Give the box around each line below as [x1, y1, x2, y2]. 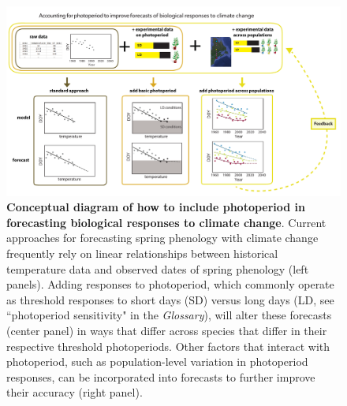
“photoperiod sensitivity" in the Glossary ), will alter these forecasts [6, 307, 332, 323]
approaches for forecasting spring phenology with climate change [6, 229, 319, 246]
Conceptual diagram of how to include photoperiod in [6, 199, 306, 215]
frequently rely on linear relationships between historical [6, 244, 278, 261]
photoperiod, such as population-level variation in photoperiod [6, 353, 308, 370]
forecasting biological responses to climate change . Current [6, 214, 326, 230]
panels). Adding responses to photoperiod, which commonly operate [6, 276, 334, 292]
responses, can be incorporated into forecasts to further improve [6, 368, 315, 385]
